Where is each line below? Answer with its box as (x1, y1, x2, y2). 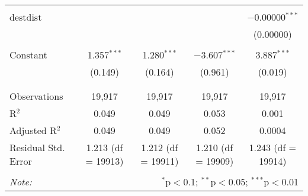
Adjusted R (9, 123, 57, 137)
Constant (9, 48, 47, 61)
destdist (9, 10, 42, 24)
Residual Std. (9, 141, 65, 154)
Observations (9, 89, 63, 103)
